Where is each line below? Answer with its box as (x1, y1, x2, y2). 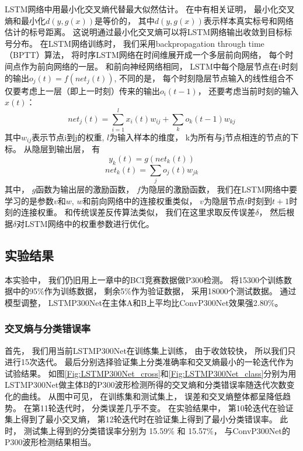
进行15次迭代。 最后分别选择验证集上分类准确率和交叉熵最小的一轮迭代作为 (5, 356, 294, 368)
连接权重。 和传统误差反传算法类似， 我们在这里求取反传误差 (20, 206, 256, 218)
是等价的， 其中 (95, 14, 155, 26)
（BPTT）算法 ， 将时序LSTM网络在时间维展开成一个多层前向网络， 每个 (5, 49, 285, 61)
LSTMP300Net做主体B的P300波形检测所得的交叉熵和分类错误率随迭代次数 (5, 378, 287, 391)
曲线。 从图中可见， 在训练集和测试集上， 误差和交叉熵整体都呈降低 (20, 390, 283, 402)
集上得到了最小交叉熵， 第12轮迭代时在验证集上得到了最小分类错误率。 (5, 413, 277, 425)
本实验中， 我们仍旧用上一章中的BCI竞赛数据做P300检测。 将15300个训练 (5, 273, 284, 285)
